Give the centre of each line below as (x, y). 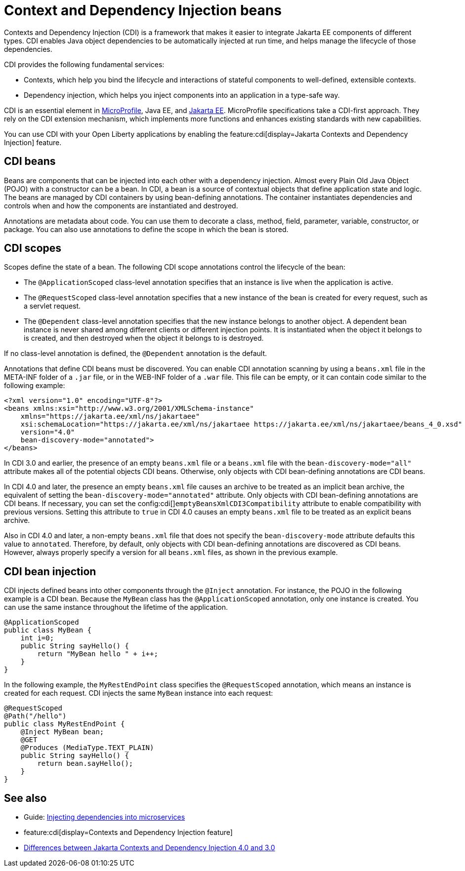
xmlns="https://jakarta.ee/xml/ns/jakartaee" (110, 416)
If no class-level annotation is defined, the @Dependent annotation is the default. (136, 354)
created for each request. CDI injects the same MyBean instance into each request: (139, 693)
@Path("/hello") (35, 716)
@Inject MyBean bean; (62, 732)
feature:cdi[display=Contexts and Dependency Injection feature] (128, 832)
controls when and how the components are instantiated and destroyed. (121, 205)
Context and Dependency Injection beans (143, 10)
